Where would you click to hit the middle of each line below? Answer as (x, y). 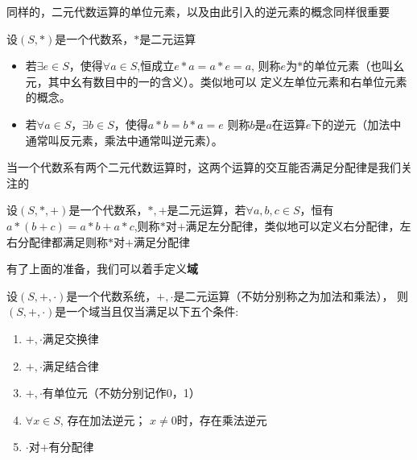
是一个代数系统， (111, 295)
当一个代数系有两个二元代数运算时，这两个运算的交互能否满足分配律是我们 (204, 167)
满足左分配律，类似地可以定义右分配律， (293, 225)
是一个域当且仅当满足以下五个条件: (147, 311)
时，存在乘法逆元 (222, 419)
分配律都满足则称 (62, 241)
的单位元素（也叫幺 (354, 66)
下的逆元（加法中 (356, 124)
